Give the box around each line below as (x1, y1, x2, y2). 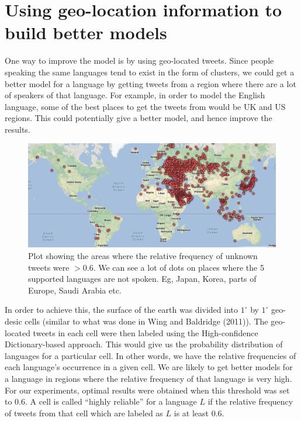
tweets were (28, 261, 70, 273)
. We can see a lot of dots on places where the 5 (93, 261, 264, 273)
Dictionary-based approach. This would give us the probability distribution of (5, 338, 283, 350)
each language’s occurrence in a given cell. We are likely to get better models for (5, 361, 293, 373)
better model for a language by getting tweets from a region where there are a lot (5, 77, 296, 89)
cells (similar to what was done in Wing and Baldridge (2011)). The (25, 315, 268, 327)
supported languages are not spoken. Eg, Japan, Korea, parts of (28, 272, 257, 285)
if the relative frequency (207, 395, 293, 408)
